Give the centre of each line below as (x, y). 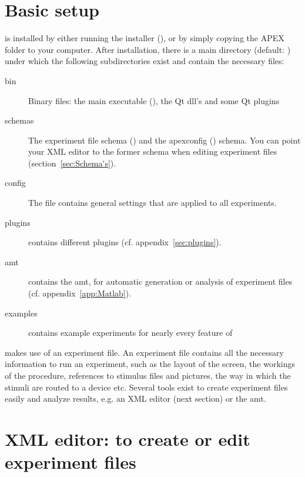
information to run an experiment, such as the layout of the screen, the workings (150, 364)
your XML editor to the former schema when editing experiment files (153, 151)
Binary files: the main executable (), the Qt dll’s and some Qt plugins (154, 100)
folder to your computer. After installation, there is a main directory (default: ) (148, 49)
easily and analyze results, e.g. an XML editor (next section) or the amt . (135, 398)
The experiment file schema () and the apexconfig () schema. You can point (165, 140)
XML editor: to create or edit (128, 438)
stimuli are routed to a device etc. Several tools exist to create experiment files (146, 387)
